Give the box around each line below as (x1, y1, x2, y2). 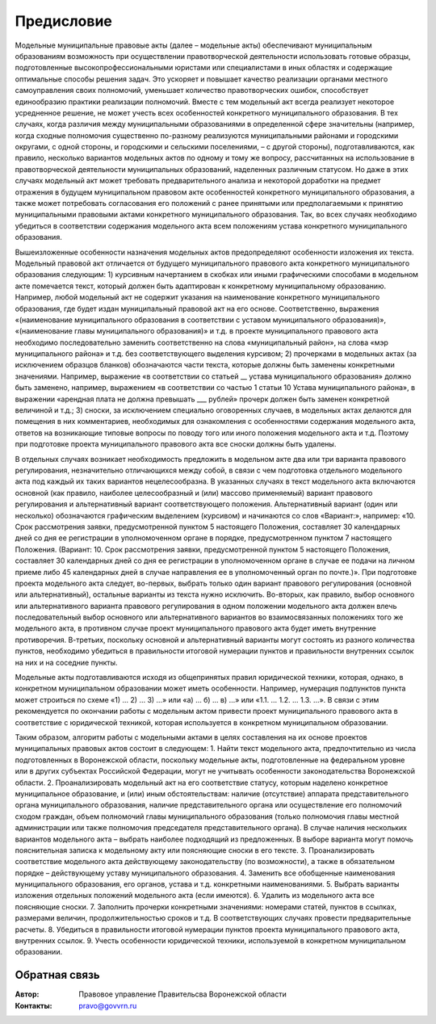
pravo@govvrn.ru (78, 1001, 137, 1010)
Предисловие (15, 12, 112, 30)
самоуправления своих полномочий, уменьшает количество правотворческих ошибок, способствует (15, 86, 369, 95)
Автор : (15, 989, 40, 999)
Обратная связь (15, 968, 100, 982)
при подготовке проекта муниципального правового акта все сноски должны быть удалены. (15, 439, 337, 449)
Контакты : (15, 1001, 52, 1010)
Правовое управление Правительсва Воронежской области (78, 989, 287, 999)
